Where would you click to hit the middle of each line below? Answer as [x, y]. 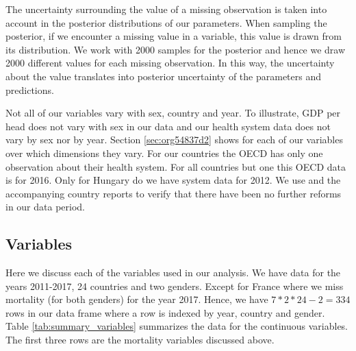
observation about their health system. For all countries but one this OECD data [176, 166]
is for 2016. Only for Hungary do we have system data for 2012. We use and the [173, 180]
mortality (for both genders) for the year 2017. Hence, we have [137, 299]
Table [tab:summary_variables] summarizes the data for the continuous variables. [177, 326]
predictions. [30, 89]
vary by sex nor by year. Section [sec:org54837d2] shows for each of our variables [174, 140]
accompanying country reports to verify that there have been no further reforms [174, 193]
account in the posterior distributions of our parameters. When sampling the [166, 22]
